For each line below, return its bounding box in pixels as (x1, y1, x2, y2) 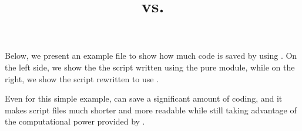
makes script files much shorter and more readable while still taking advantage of (5, 103, 297, 116)
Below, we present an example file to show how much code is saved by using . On (5, 49, 297, 62)
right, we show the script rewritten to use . (5, 72, 159, 85)
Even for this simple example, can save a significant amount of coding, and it (5, 92, 283, 105)
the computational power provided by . (5, 115, 145, 127)
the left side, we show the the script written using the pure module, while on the (5, 61, 295, 73)
